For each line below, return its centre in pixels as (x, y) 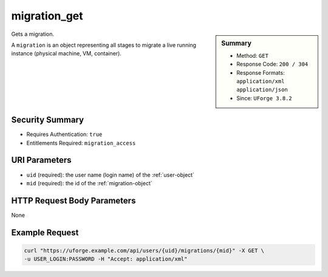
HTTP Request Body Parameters (73, 200)
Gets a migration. (33, 34)
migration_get (47, 16)
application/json (262, 90)
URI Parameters (42, 160)
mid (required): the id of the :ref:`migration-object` (89, 183)
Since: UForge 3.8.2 (264, 98)
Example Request (45, 232)
